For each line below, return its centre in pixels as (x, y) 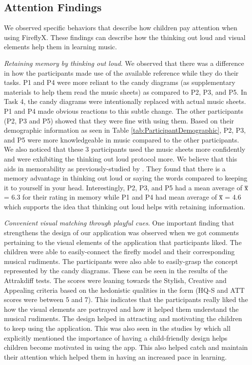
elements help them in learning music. (60, 47)
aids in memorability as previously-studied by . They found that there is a (115, 168)
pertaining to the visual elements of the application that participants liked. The (123, 242)
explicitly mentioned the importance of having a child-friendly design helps (116, 337)
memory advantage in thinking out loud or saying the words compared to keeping (126, 178)
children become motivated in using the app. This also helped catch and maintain (126, 347)
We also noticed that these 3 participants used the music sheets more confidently (125, 149)
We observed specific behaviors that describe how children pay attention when (121, 28)
